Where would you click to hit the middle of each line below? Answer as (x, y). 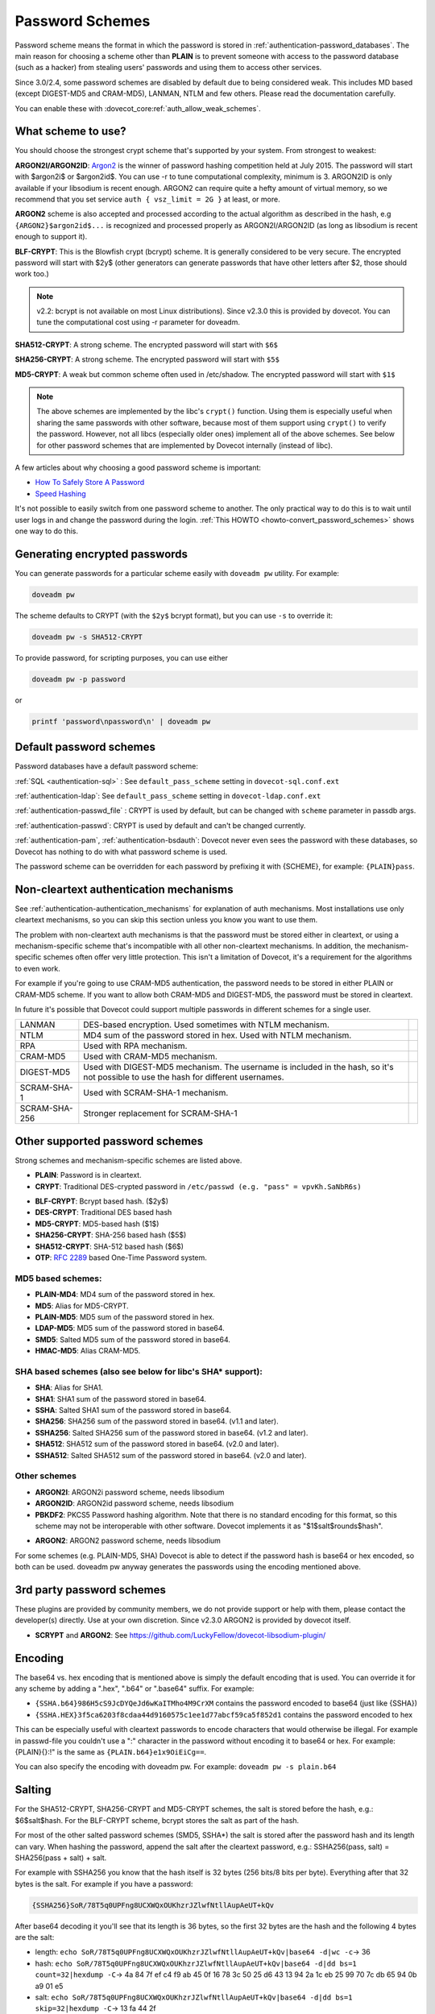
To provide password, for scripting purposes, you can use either (122, 657)
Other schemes (46, 1476)
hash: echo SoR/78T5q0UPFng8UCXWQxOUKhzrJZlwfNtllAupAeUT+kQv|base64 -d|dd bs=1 (196, 1963)
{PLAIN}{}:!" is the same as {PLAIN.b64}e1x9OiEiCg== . (111, 1752)
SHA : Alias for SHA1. (69, 1388)
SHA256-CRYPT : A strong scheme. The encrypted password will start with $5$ (147, 359)
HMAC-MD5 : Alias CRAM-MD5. (88, 1351)
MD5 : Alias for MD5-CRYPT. (82, 1306)
